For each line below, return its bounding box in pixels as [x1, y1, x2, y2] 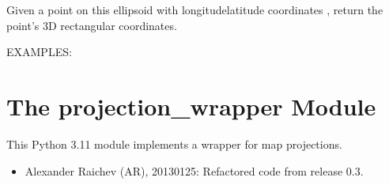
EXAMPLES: [6, 43, 72, 60]
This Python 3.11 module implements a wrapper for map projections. [6, 135, 342, 152]
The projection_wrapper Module [6, 89, 376, 122]
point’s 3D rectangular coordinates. [6, 17, 177, 33]
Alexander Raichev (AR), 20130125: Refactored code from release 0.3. [25, 162, 364, 179]
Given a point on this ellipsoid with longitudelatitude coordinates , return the [6, 2, 383, 17]
